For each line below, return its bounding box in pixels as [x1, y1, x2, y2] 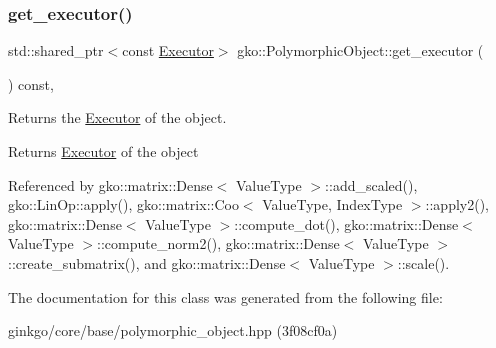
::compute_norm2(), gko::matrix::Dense [97, 233, 340, 254]
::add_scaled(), [325, 174, 418, 195]
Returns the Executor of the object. [8, 107, 227, 128]
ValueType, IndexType [262, 194, 403, 215]
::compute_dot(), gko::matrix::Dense [234, 213, 459, 234]
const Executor [122, 40, 214, 61]
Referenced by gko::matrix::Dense [8, 174, 213, 195]
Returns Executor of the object [8, 141, 199, 161]
